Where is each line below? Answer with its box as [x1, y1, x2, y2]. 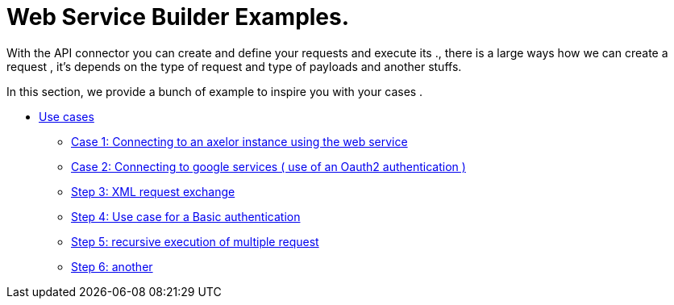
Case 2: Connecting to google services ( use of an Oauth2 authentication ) [71, 159, 466, 173]
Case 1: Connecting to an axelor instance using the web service [71, 134, 408, 148]
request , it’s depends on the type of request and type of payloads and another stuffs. [6, 59, 462, 73]
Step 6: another [71, 259, 153, 274]
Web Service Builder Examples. [6, 3, 350, 31]
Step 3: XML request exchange [71, 184, 235, 198]
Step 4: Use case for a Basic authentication [71, 209, 301, 224]
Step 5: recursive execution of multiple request [71, 234, 319, 249]
